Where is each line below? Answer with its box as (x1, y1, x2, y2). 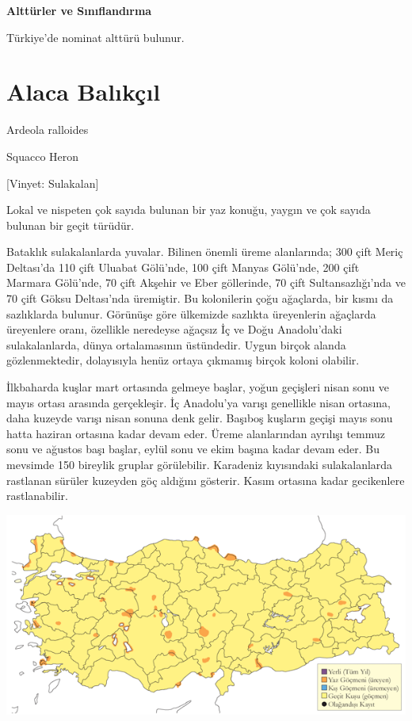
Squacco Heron (6, 147, 79, 164)
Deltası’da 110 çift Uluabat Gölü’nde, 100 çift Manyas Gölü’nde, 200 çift (6, 258, 360, 275)
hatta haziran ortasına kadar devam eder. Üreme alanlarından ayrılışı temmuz (6, 425, 386, 441)
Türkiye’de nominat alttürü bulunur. (6, 29, 185, 45)
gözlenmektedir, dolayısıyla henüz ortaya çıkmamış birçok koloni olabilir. (6, 352, 360, 368)
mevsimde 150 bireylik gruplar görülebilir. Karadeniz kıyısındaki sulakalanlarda (6, 456, 393, 472)
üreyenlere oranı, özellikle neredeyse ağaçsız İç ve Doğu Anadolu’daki (6, 321, 342, 338)
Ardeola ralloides (6, 121, 89, 138)
